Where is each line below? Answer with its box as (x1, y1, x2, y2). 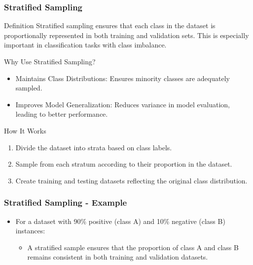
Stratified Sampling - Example (4, 196, 127, 209)
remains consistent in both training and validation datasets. (27, 252, 208, 262)
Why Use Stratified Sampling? (4, 56, 96, 66)
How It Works (4, 125, 46, 135)
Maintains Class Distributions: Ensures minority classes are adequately (15, 73, 230, 83)
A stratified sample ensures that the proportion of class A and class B (27, 242, 239, 252)
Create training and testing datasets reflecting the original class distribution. (15, 175, 248, 185)
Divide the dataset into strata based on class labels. (15, 142, 172, 152)
